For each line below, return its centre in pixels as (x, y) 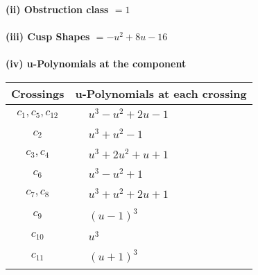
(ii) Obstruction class (57, 9)
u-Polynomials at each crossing (161, 93)
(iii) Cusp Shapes (48, 36)
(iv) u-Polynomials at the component (96, 64)
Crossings (38, 93)
